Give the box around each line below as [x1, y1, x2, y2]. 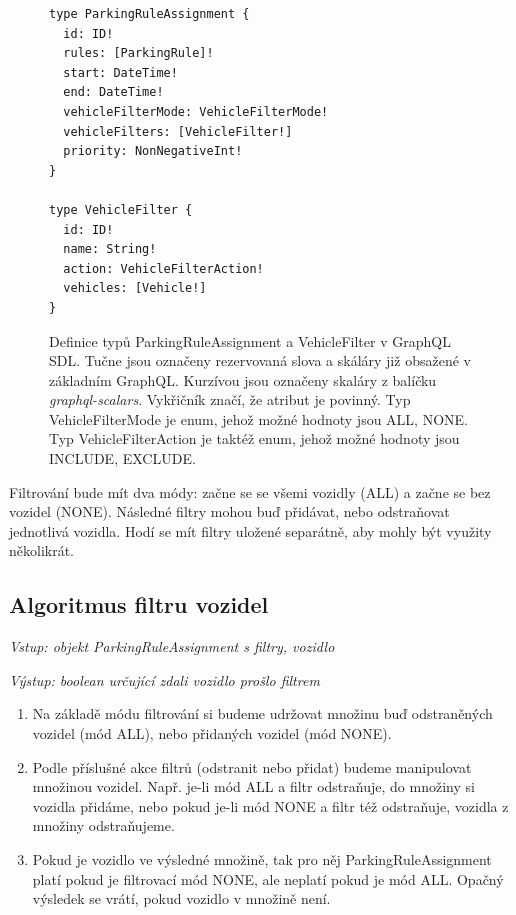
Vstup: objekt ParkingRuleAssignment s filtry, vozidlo [9, 636, 335, 657]
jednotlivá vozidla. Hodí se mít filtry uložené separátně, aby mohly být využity [9, 520, 492, 541]
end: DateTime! [63, 85, 164, 100]
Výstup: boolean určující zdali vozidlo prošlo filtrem [9, 669, 320, 690]
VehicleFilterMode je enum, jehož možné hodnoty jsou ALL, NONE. [49, 408, 468, 429]
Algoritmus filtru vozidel [9, 589, 269, 620]
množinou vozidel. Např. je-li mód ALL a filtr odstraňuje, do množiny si [32, 776, 475, 797]
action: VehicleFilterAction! [63, 261, 264, 276]
